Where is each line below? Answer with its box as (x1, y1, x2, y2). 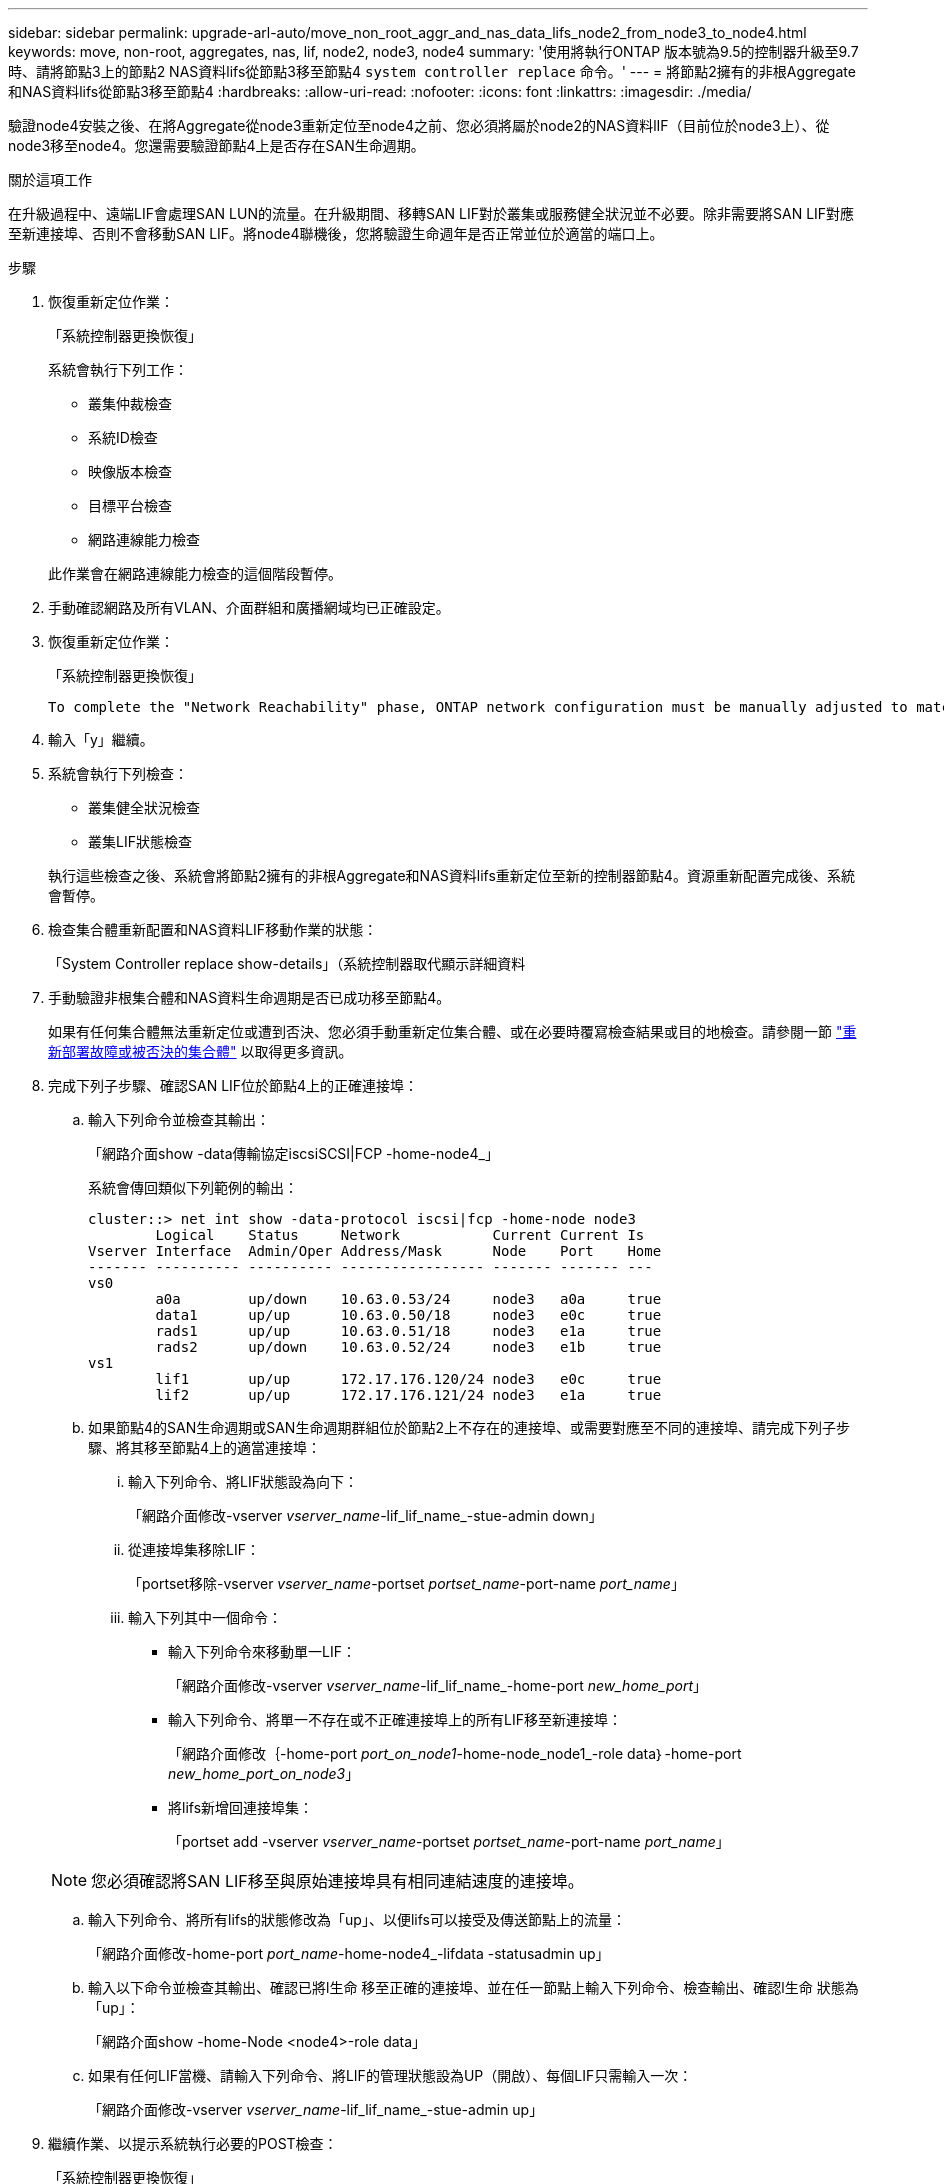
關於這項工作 (8, 171, 92, 188)
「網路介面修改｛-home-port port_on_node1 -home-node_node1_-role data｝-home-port (168, 1745, 742, 1762)
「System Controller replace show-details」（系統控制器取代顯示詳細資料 (48, 955, 526, 972)
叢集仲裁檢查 (88, 395, 172, 412)
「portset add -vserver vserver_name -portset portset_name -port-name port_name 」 (168, 1833, 730, 1850)
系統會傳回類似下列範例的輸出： (88, 1179, 298, 1196)
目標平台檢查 (88, 497, 172, 514)
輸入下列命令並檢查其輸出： (88, 1111, 270, 1128)
